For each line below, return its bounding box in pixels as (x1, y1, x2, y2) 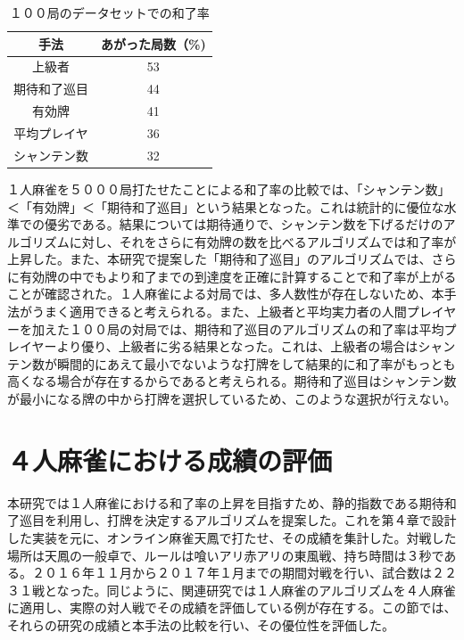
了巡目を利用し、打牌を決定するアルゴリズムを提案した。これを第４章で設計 (7, 511, 457, 529)
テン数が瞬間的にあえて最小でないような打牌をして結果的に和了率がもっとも (7, 354, 456, 373)
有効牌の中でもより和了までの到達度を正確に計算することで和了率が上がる (19, 267, 457, 285)
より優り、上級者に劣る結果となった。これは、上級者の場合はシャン (56, 337, 456, 356)
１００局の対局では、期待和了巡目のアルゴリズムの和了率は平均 (69, 319, 444, 338)
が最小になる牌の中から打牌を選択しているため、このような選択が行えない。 (7, 390, 457, 408)
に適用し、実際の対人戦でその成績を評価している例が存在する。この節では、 (7, 598, 457, 617)
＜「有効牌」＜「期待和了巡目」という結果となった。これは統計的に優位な (7, 197, 444, 216)
